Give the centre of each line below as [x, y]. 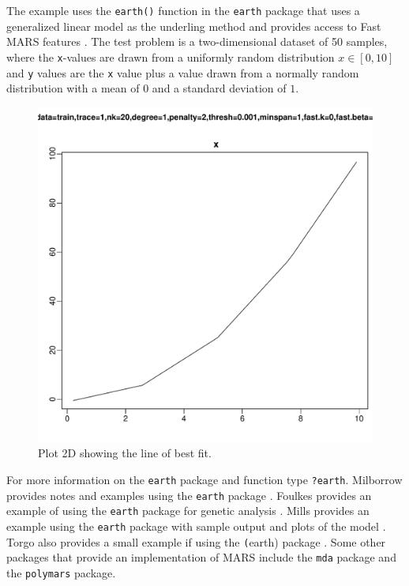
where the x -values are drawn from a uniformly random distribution [171, 56]
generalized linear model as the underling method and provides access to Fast [194, 26]
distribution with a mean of [73, 88]
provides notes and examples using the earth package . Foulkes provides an [189, 495]
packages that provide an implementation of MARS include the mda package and [201, 557]
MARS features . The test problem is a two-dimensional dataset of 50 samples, [197, 41]
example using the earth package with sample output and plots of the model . [196, 526]
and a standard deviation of [219, 88]
